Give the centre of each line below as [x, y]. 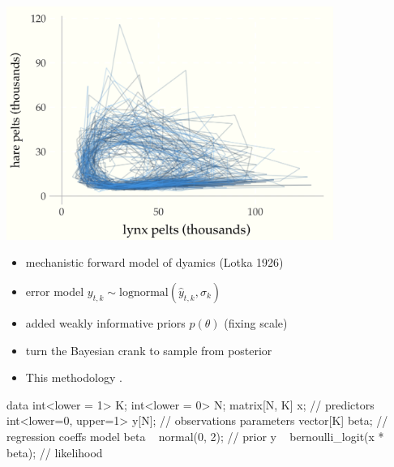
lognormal [144, 293]
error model [55, 291]
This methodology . [74, 377]
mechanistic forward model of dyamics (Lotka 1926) [154, 262]
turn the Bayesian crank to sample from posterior [149, 350]
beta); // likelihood [55, 452]
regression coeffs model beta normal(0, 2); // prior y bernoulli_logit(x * [195, 436]
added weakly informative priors [105, 323]
